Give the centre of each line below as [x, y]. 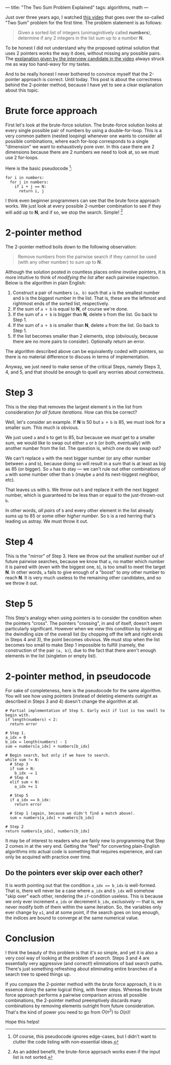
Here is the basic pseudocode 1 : [39, 168]
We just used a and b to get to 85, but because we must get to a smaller [80, 438]
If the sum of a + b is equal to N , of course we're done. [70, 309]
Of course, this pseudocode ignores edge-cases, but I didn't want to [84, 1036]
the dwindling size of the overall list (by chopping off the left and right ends [84, 634]
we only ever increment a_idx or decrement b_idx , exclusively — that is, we [84, 901]
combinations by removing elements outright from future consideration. [80, 1006]
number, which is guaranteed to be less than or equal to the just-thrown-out [85, 495]
